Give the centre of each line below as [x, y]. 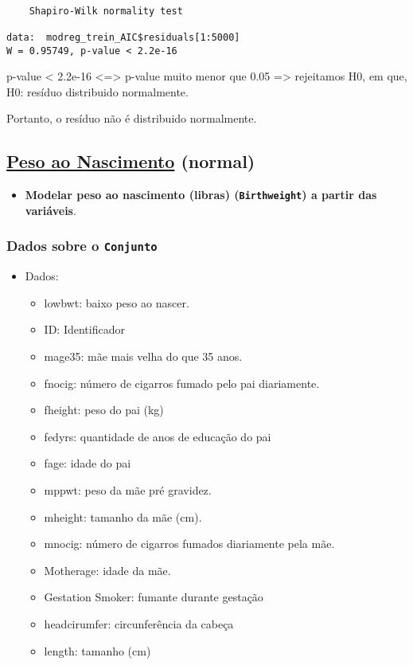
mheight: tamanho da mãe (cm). [123, 516]
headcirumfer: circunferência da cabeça [139, 624]
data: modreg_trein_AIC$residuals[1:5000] [123, 37]
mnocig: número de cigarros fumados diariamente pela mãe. [189, 544]
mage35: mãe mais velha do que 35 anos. [143, 356]
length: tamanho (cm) [97, 650]
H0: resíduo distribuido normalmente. [97, 91]
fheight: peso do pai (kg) [104, 410]
